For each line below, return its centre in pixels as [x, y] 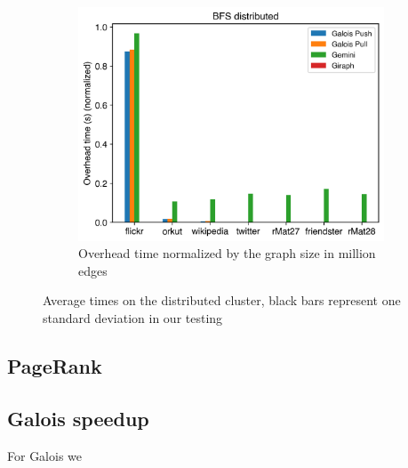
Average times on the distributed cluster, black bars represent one [222, 300]
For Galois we [45, 455]
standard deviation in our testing [133, 318]
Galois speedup [78, 418]
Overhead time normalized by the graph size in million [227, 253]
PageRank [55, 366]
